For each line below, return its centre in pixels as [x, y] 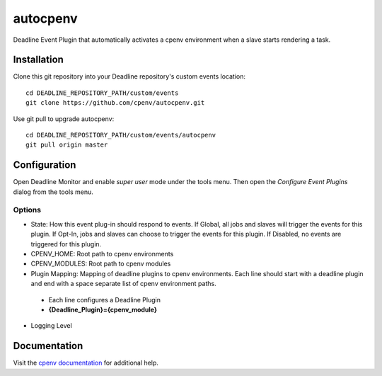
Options [27, 210]
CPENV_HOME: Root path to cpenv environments [102, 254]
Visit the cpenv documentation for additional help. [86, 363]
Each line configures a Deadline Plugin [104, 300]
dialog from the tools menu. [53, 192]
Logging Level [51, 326]
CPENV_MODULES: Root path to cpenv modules [101, 264]
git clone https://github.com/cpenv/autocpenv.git [115, 103]
